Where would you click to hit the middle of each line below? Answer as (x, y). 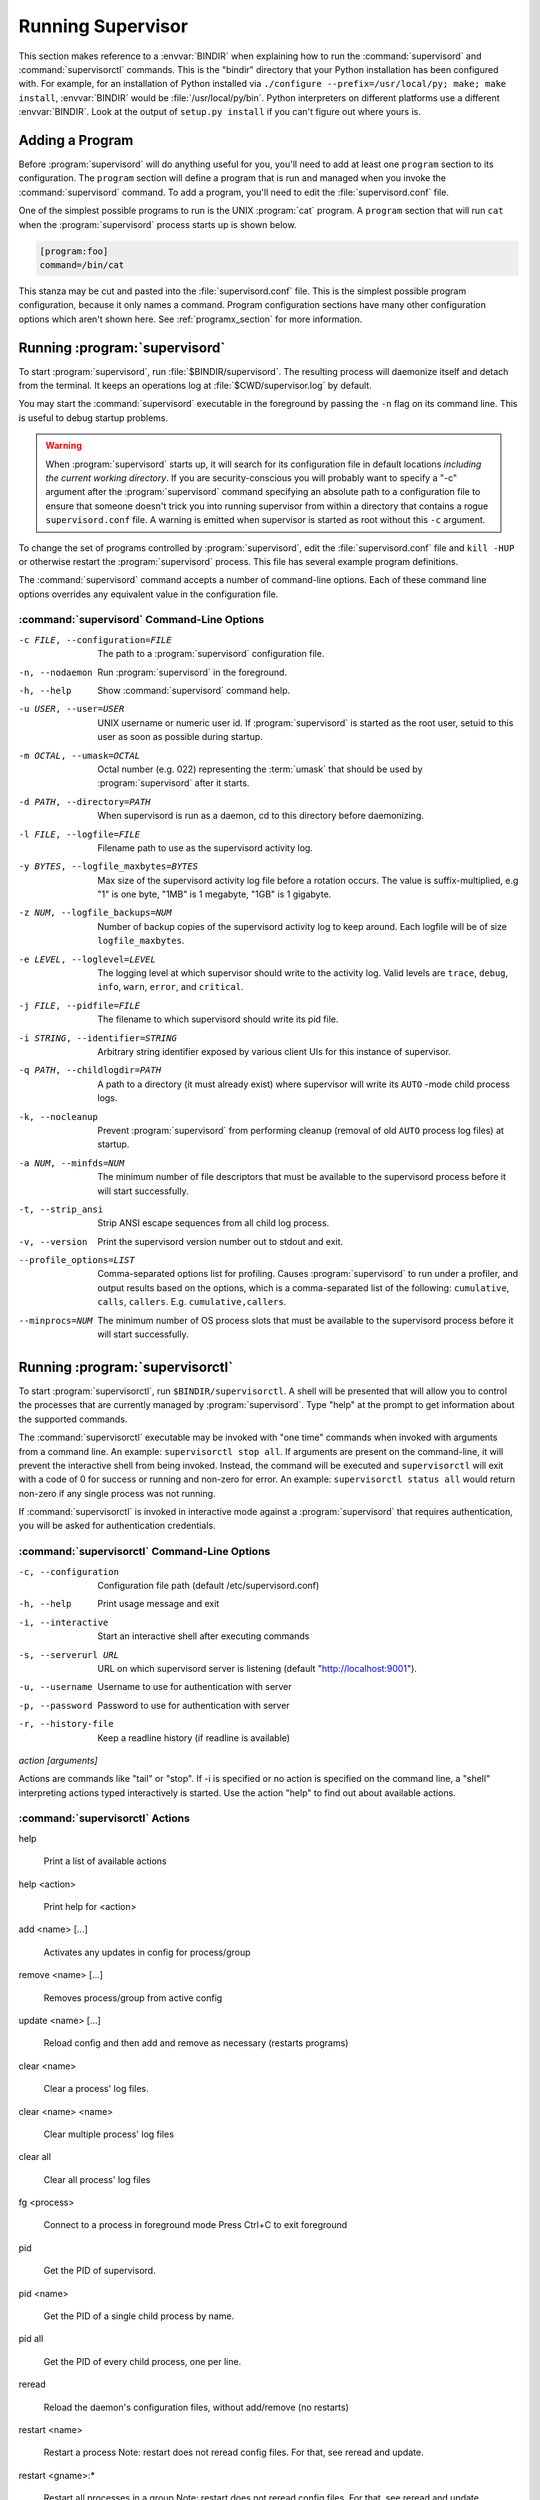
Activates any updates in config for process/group (147, 1952)
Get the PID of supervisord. (99, 2271)
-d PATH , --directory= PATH (84, 801)
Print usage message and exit (158, 1604)
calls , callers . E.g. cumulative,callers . (192, 1302)
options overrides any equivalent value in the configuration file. (148, 594)
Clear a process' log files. (96, 2089)
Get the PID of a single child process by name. (139, 2316)
